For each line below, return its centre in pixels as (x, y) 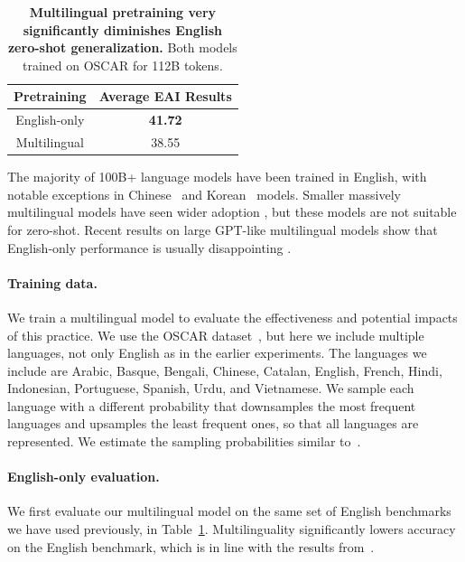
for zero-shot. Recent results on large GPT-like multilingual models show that (223, 229)
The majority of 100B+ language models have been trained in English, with (217, 177)
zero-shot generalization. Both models (122, 47)
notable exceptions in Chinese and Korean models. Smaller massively (205, 194)
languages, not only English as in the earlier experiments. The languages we (217, 353)
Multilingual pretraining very (123, 12)
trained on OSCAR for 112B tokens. (122, 65)
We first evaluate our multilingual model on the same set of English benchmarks (229, 511)
